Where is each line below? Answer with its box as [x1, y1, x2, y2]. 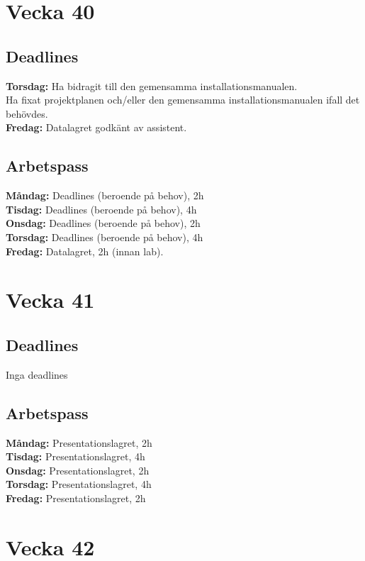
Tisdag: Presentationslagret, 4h [6, 449, 145, 464]
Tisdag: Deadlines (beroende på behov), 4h [6, 201, 197, 216]
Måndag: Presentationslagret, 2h [6, 435, 152, 450]
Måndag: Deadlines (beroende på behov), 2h [6, 188, 204, 203]
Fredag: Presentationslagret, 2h [6, 490, 146, 505]
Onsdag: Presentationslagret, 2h [6, 462, 150, 477]
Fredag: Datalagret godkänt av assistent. [6, 120, 187, 135]
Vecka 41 [6, 285, 95, 314]
